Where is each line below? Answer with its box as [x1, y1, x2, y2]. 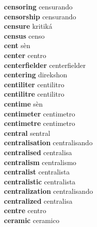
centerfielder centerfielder [4, 59, 86, 70]
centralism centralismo [4, 157, 76, 167]
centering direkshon [4, 69, 67, 80]
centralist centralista [4, 167, 70, 177]
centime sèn [4, 98, 43, 109]
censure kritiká [4, 21, 52, 31]
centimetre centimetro [4, 118, 75, 128]
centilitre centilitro [4, 89, 65, 99]
